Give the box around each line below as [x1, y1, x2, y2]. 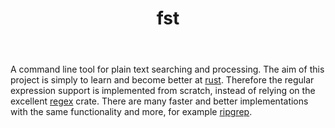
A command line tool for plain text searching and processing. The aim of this [10, 63, 325, 76]
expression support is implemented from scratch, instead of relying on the [10, 85, 316, 97]
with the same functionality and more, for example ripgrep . [10, 106, 253, 118]
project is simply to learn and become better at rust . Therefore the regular [10, 74, 315, 86]
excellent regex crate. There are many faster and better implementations [10, 95, 309, 107]
